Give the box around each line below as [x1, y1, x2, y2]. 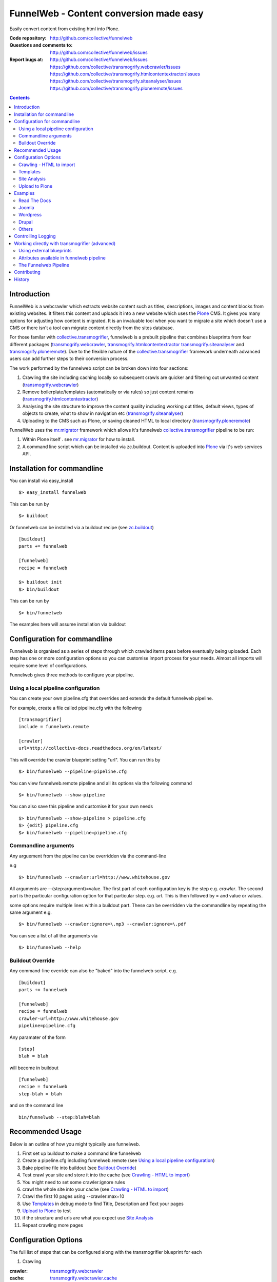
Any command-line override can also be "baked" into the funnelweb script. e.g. [9, 968, 177, 974]
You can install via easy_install [9, 477, 74, 484]
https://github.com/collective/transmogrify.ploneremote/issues [50, 85, 183, 91]
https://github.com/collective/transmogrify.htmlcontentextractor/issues [50, 71, 200, 77]
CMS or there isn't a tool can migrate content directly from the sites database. [9, 325, 174, 331]
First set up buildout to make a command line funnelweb [22, 1150, 141, 1156]
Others [18, 226, 33, 232]
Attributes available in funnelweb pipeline [18, 254, 106, 261]
